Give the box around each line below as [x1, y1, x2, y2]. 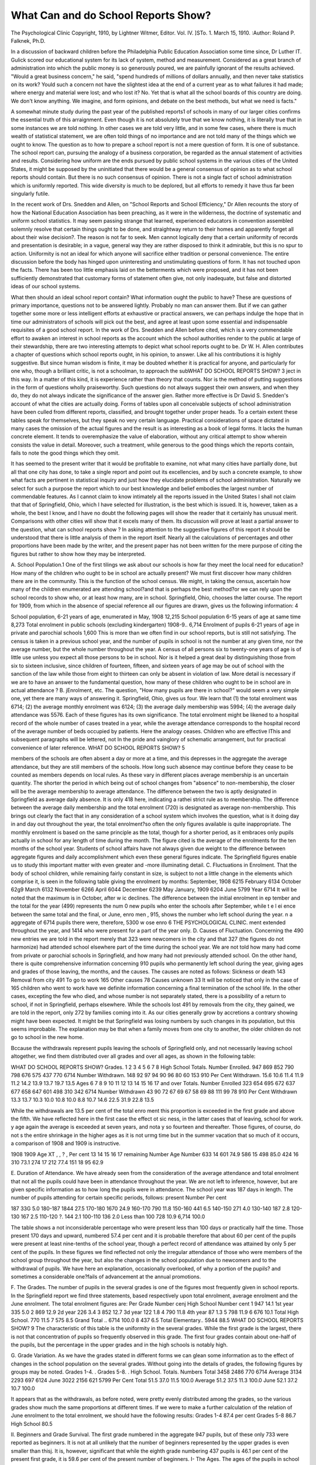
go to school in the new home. [11, 1034, 84, 1041]
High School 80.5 [11, 1420, 53, 1427]
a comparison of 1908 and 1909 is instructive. [11, 1140, 121, 1147]
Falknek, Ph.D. [11, 37, 46, 44]
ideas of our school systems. [11, 283, 81, 290]
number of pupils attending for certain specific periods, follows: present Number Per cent [11, 1194, 227, 1201]
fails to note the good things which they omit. [11, 449, 120, 456]
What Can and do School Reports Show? [11, 9, 211, 22]
